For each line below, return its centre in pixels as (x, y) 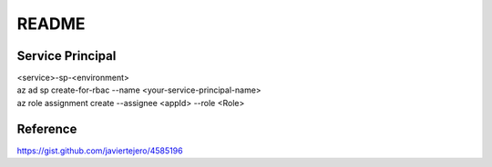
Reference (47, 128)
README (51, 24)
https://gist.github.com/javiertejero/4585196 (100, 151)
